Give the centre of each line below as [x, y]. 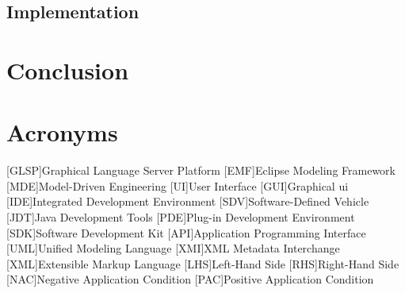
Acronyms [62, 132]
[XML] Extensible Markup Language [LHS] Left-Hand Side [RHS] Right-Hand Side [203, 263]
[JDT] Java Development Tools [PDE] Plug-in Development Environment [181, 217]
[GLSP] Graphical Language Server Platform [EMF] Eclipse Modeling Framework [201, 170]
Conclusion [68, 69]
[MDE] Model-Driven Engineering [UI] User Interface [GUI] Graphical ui [178, 185]
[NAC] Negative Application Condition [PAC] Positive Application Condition [190, 279]
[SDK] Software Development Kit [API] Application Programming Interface [186, 232]
